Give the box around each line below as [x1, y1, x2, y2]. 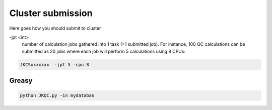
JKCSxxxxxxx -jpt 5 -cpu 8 [20, 62, 89, 67]
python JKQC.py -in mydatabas [20, 93, 95, 98]
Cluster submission [9, 8, 93, 19]
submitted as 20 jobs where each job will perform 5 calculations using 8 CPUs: [22, 48, 186, 54]
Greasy [9, 76, 33, 85]
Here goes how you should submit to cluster [9, 25, 101, 31]
